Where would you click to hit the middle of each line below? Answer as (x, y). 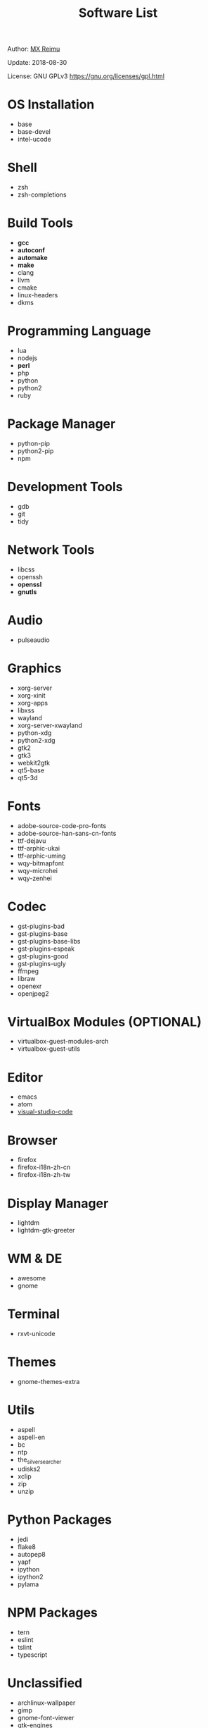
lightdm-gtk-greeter (46, 1230)
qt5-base (31, 770)
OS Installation (51, 105)
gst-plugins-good (43, 956)
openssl (30, 584)
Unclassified (45, 1683)
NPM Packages (53, 1612)
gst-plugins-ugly (42, 963)
